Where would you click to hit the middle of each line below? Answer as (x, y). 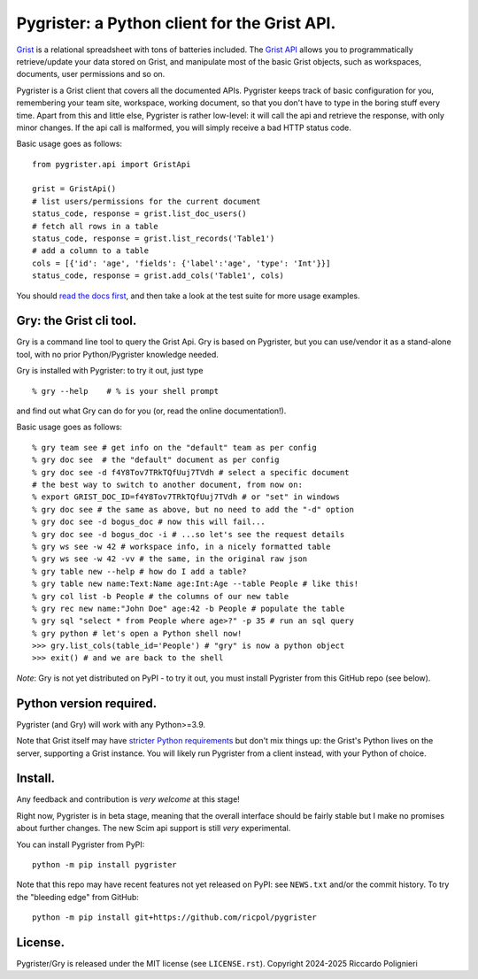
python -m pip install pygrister (104, 865)
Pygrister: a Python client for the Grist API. (176, 23)
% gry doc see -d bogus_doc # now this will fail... (149, 522)
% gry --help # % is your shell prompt (126, 391)
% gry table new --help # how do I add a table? (139, 571)
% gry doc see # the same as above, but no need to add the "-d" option (193, 509)
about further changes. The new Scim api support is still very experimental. (154, 829)
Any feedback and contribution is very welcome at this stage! (128, 799)
